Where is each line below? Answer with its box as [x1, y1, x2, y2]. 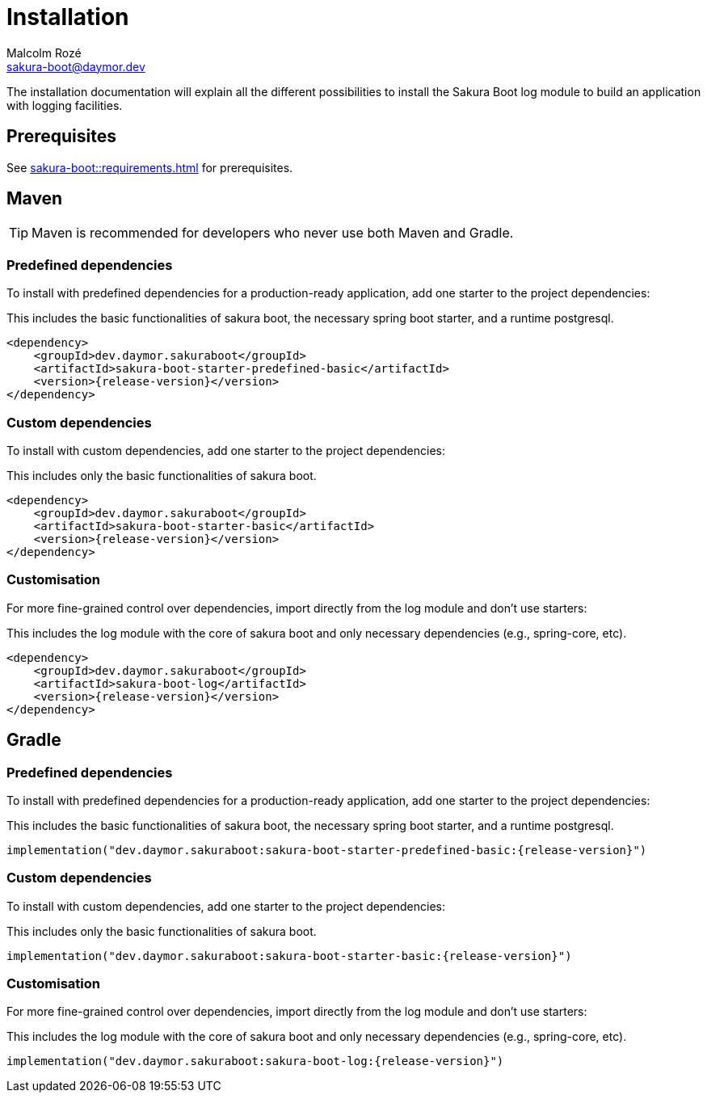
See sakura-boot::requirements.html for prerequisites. [6, 160, 293, 175]
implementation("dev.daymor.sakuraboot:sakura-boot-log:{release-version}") [6, 1055, 504, 1068]
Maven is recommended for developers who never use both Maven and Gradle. [32, 225, 514, 242]
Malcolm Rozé [6, 45, 82, 60]
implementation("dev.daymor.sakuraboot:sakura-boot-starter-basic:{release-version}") [6, 949, 572, 962]
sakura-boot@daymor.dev [6, 59, 145, 74]
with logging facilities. [6, 98, 123, 112]
